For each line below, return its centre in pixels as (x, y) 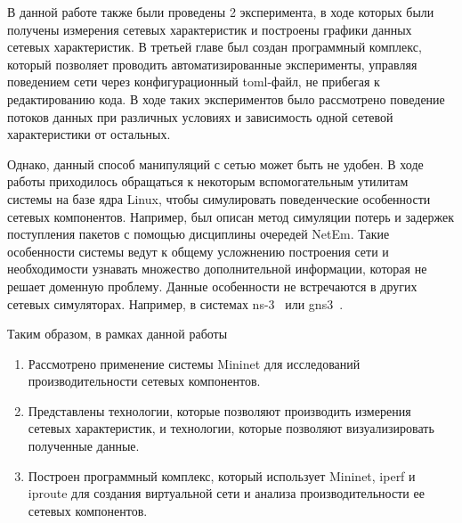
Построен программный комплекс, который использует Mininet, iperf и (222, 475)
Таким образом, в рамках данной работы (118, 334)
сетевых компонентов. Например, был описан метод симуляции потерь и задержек (231, 216)
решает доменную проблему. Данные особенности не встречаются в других (212, 286)
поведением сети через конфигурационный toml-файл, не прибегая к (194, 82)
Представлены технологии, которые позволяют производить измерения (219, 410)
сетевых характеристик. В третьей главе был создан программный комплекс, (215, 47)
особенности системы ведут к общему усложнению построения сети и (198, 251)
